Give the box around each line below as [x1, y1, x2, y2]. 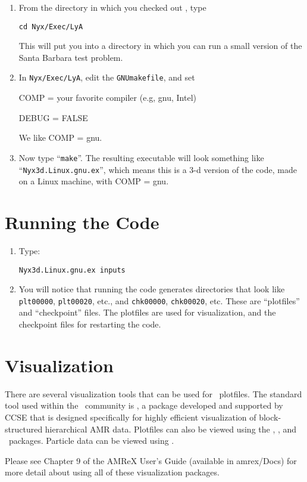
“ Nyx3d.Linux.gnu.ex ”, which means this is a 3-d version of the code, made [18, 163, 297, 175]
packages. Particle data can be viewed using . [8, 434, 174, 447]
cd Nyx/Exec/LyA [18, 22, 83, 31]
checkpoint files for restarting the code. [18, 318, 161, 330]
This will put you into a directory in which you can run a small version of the [18, 39, 302, 52]
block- [259, 410, 281, 423]
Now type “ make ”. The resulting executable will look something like [18, 151, 264, 163]
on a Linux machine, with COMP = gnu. [18, 175, 169, 187]
